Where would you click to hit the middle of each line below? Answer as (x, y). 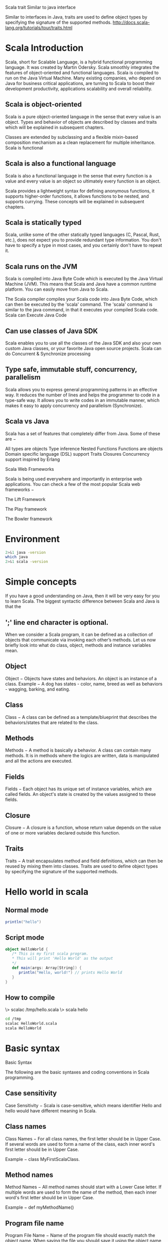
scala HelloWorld (23, 1028)
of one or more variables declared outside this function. (63, 833)
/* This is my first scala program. (50, 954)
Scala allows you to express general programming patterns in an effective (81, 389)
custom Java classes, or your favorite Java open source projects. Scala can (83, 348)
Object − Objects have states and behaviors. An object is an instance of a (81, 678)
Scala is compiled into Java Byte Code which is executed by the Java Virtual (84, 279)
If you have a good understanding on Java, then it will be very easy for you (82, 596)
